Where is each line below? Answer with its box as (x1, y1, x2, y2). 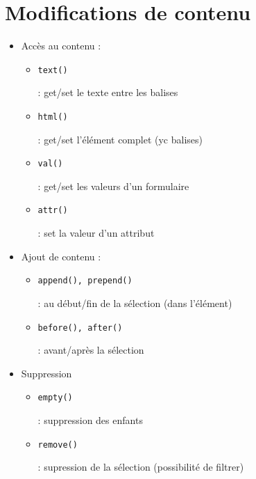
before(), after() (37, 322, 123, 333)
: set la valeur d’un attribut (37, 226, 155, 240)
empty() (37, 393, 73, 403)
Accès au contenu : (21, 38, 101, 53)
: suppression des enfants (37, 413, 143, 427)
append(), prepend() (37, 276, 133, 286)
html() (37, 111, 68, 122)
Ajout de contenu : (21, 249, 101, 263)
